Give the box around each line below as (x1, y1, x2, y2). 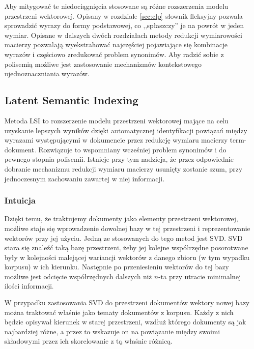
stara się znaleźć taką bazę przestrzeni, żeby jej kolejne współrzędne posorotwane (4, 242, 248, 253)
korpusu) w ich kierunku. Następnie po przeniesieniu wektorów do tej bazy (4, 262, 229, 272)
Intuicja (4, 194, 36, 206)
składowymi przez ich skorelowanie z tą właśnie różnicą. (4, 336, 172, 346)
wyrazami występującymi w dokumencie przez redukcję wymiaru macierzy (4, 135, 228, 145)
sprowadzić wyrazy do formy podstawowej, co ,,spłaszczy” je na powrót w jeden (4, 20, 244, 30)
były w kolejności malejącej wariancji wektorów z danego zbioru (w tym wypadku (4, 252, 250, 262)
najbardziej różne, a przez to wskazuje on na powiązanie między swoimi (4, 326, 220, 336)
